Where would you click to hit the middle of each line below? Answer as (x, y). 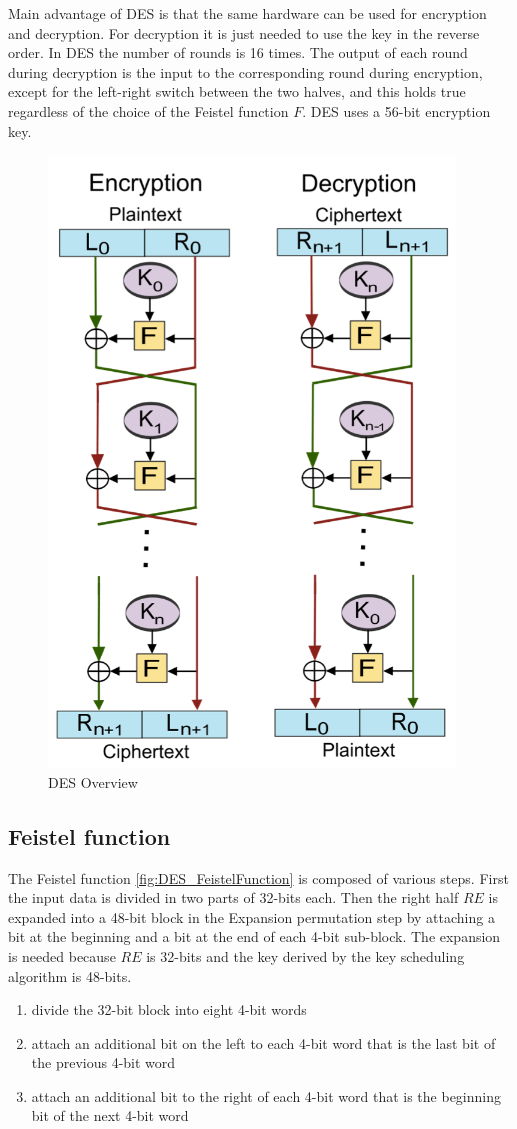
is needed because (62, 955)
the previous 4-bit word (103, 1062)
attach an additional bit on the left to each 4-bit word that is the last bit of (263, 1042)
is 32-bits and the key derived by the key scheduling (305, 955)
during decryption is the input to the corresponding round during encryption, (245, 71)
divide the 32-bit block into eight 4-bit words (169, 1009)
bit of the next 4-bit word (110, 1115)
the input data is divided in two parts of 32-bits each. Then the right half (233, 897)
